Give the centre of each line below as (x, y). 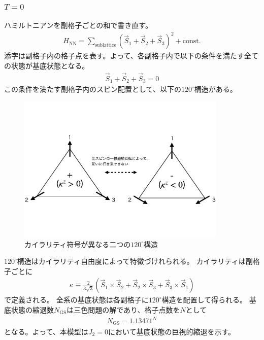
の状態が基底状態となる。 (47, 65)
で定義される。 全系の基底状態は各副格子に (76, 300)
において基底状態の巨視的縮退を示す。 (172, 331)
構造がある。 (216, 89)
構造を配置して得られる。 (204, 300)
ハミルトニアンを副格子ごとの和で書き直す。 (78, 25)
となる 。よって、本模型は (46, 331)
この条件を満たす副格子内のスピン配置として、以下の (93, 89)
